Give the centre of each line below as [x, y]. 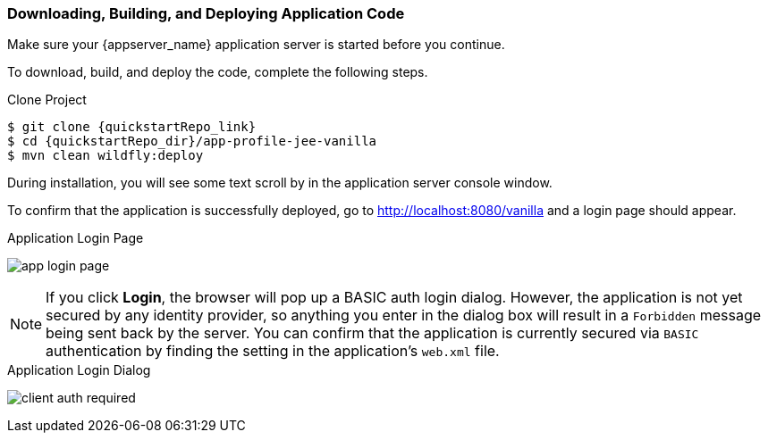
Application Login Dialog [79, 370]
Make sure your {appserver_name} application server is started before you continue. [256, 45]
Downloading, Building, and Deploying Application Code [206, 13]
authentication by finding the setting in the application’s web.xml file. [273, 351]
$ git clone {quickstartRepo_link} [132, 127]
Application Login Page [76, 238]
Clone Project [47, 100]
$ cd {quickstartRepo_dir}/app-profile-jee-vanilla [192, 141]
